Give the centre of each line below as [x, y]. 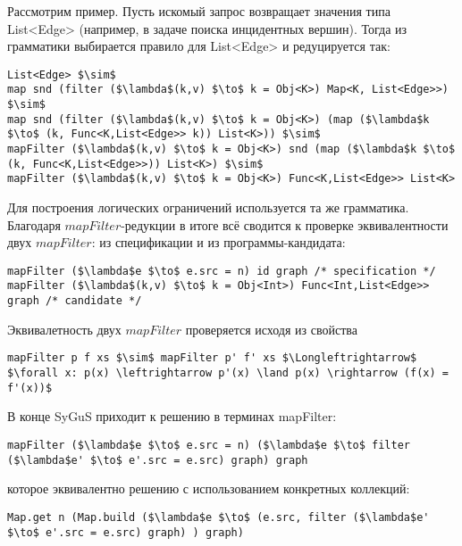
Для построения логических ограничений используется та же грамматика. [208, 207]
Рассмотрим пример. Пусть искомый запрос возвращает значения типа [199, 11]
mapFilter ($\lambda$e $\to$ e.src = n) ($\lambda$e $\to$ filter [209, 445]
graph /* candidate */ [75, 301]
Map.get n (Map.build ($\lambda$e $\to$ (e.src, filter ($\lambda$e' [218, 517]
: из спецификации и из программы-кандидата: [218, 242]
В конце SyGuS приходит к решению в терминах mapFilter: [172, 416]
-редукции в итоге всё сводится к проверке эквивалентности [285, 224]
